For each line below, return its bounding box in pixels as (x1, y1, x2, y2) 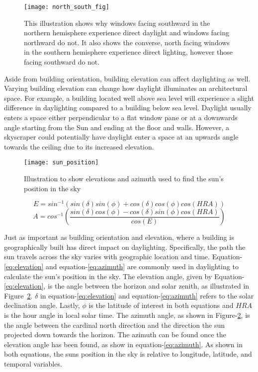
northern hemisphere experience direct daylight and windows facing (24, 27, 229, 38)
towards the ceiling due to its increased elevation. (4, 141, 154, 151)
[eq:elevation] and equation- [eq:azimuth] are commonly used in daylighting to (4, 261, 239, 272)
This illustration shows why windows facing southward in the (24, 17, 210, 28)
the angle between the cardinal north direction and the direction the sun (4, 319, 225, 330)
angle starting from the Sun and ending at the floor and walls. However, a (4, 122, 229, 132)
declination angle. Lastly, (4, 300, 80, 310)
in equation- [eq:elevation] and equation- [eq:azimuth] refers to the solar (40, 290, 254, 300)
